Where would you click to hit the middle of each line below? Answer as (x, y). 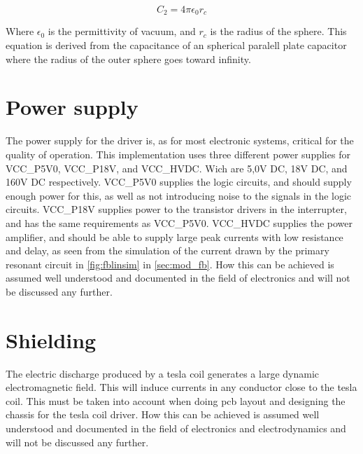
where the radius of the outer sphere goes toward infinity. (128, 59)
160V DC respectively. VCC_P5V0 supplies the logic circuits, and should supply (179, 182)
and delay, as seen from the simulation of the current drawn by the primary (168, 250)
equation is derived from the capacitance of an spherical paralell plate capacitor (176, 45)
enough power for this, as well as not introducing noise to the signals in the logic (179, 195)
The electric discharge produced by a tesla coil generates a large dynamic (162, 373)
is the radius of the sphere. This (278, 31)
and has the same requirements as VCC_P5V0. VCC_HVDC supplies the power (179, 222)
